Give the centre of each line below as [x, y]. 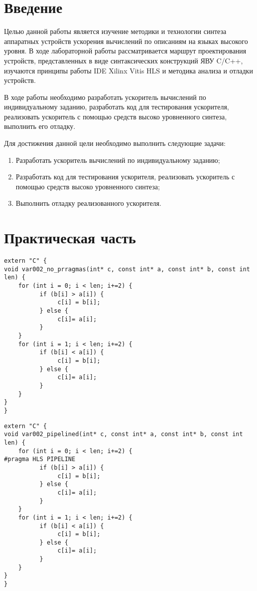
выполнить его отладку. [40, 126]
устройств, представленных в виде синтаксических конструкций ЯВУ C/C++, [124, 60]
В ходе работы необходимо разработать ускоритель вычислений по [105, 97]
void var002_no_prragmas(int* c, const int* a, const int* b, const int [127, 269]
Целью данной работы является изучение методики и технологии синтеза [115, 31]
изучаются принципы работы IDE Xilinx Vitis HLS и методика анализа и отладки [128, 70]
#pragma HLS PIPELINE [40, 459]
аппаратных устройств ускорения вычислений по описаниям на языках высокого [126, 41]
